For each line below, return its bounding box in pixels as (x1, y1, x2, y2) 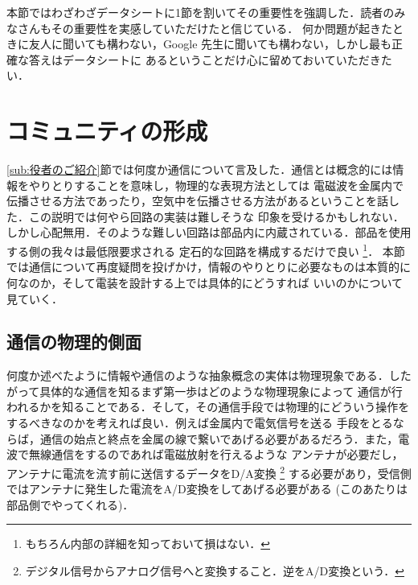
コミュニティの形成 (6, 114, 208, 147)
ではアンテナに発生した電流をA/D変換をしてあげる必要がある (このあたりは (6, 480, 408, 497)
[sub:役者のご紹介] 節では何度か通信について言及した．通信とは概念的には (6, 161, 393, 178)
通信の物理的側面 (6, 329, 141, 354)
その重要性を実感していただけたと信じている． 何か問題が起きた (51, 19, 392, 36)
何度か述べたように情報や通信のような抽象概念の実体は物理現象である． (6, 367, 389, 384)
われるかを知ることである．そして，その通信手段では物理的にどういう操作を (6, 398, 410, 415)
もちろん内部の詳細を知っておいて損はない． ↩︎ (25, 535, 270, 552)
